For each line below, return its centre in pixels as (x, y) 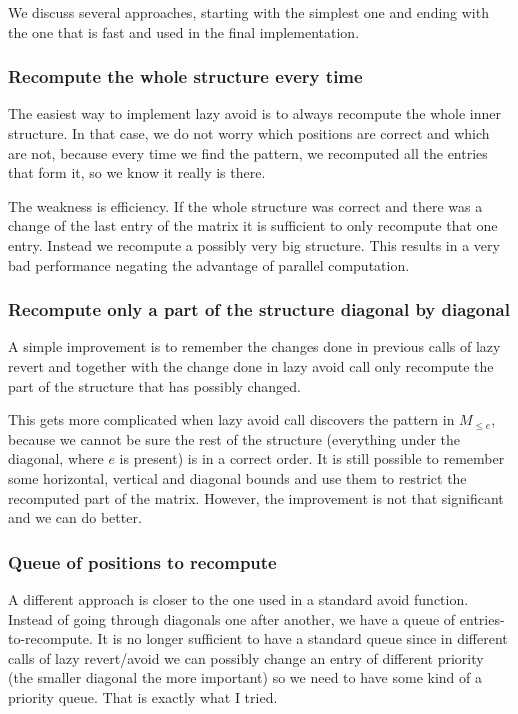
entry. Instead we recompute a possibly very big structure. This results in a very (254, 244)
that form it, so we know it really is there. (137, 172)
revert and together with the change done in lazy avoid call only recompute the (251, 365)
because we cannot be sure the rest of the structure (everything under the (234, 438)
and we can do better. (75, 517)
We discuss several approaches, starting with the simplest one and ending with (248, 12)
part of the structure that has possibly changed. (154, 385)
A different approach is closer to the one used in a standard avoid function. (238, 598)
